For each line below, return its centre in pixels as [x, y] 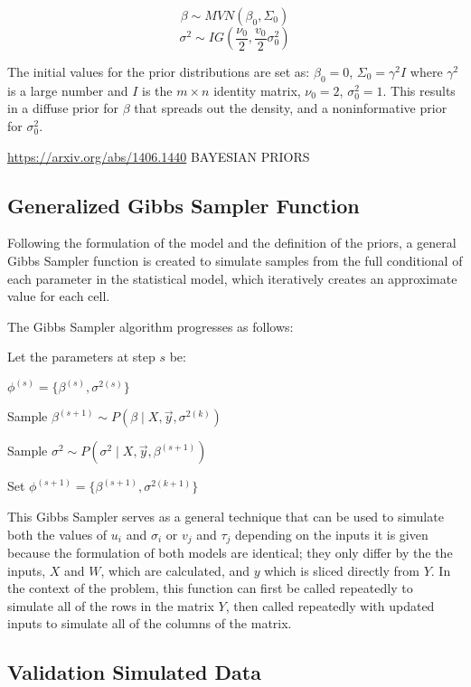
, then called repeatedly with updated [330, 605]
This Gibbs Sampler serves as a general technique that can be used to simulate [226, 516]
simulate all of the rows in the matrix [111, 605]
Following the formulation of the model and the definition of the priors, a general [232, 243]
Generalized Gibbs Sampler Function [184, 205]
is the [157, 90]
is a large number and [68, 90]
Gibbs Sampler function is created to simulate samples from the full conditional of [235, 260]
